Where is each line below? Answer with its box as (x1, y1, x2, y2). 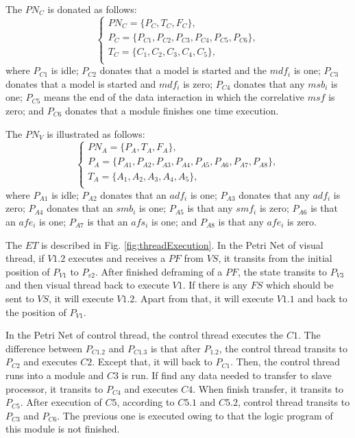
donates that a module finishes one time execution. (65, 104, 279, 117)
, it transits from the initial (218, 251, 332, 265)
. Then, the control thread (230, 354, 341, 369)
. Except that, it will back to (92, 354, 212, 369)
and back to (297, 291, 347, 305)
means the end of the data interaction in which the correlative (43, 90, 305, 104)
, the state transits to (237, 264, 328, 278)
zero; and (5, 104, 45, 117)
